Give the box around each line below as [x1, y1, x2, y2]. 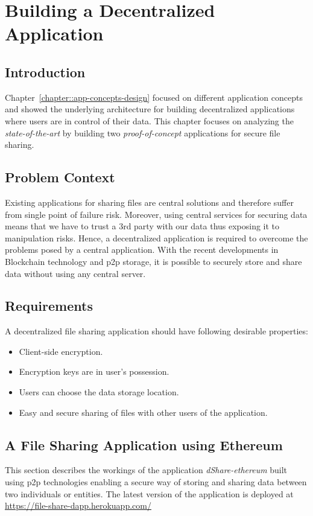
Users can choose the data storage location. [19, 386, 179, 398]
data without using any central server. [5, 267, 146, 279]
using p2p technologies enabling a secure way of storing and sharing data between [5, 476, 307, 488]
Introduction [5, 62, 86, 81]
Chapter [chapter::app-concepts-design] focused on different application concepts [5, 91, 303, 103]
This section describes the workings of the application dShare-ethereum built [5, 463, 288, 476]
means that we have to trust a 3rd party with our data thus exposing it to [5, 220, 280, 232]
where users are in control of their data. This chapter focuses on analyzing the [5, 114, 294, 127]
